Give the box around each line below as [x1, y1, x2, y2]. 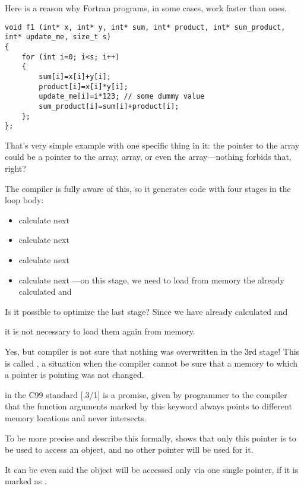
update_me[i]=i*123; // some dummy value [39, 92, 205, 101]
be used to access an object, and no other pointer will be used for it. [5, 443, 254, 456]
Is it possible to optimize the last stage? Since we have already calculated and [5, 305, 288, 317]
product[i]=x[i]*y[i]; [39, 82, 128, 91]
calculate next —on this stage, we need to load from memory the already [18, 273, 284, 286]
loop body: [5, 194, 44, 206]
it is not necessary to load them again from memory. [5, 325, 195, 337]
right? [5, 162, 26, 174]
